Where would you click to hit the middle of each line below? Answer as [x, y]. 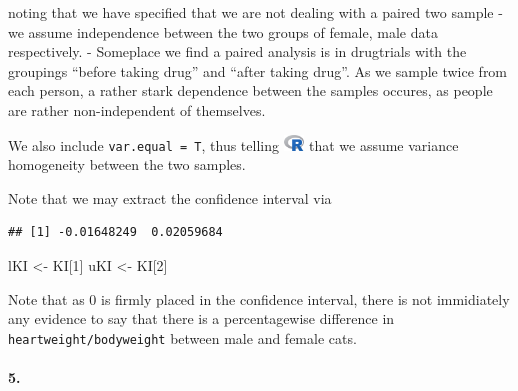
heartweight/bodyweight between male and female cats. [182, 337]
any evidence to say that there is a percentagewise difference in [201, 318]
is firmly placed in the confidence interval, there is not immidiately [305, 298]
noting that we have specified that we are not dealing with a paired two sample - [255, 12]
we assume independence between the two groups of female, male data [223, 31]
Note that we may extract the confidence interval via [170, 197]
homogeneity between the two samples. [127, 164]
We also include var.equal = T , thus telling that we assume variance [233, 144]
